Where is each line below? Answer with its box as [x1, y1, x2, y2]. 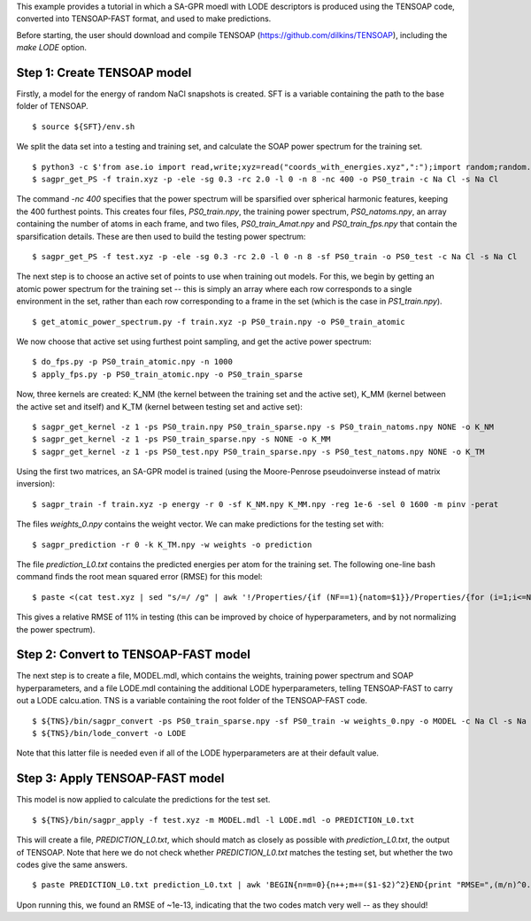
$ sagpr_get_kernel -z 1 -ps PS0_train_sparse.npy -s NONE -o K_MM [32, 434, 331, 444]
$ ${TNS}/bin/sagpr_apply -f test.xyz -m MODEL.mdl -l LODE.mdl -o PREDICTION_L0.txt [32, 815, 415, 825]
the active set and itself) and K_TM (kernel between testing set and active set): [16, 401, 303, 411]
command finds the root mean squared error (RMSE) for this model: [16, 572, 263, 582]
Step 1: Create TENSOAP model [16, 65, 192, 80]
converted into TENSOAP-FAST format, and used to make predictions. [16, 13, 272, 24]
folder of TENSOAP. [16, 101, 88, 111]
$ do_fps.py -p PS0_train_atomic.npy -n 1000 [32, 357, 234, 367]
